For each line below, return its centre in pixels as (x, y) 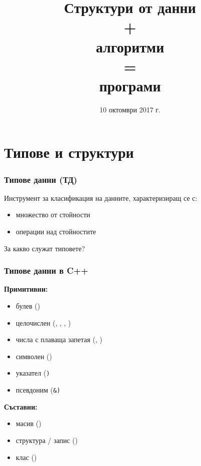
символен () (34, 356)
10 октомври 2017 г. (130, 109)
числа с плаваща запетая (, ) (59, 339)
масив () (28, 423)
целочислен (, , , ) (43, 322)
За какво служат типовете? (44, 248)
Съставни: (21, 406)
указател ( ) (33, 373)
